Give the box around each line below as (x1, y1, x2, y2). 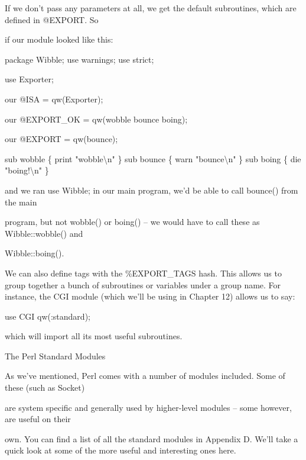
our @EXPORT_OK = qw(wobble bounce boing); (5, 112, 188, 125)
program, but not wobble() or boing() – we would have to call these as (5, 215, 260, 228)
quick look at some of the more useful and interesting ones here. (5, 444, 236, 456)
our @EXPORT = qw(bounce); (5, 133, 118, 145)
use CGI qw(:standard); (5, 310, 90, 322)
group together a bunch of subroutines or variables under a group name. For (5, 278, 281, 291)
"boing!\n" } (5, 164, 49, 176)
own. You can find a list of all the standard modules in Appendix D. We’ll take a (5, 432, 298, 445)
